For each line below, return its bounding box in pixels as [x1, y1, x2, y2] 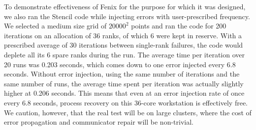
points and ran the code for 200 [131, 21, 226, 31]
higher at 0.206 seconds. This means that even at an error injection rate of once [4, 88, 245, 98]
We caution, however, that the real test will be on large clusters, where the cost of [4, 107, 252, 117]
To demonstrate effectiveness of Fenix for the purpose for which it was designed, [4, 1, 246, 11]
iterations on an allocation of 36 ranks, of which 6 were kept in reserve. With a [4, 30, 242, 40]
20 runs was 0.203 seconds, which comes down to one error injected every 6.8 [4, 59, 236, 69]
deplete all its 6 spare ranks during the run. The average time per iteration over [4, 49, 245, 59]
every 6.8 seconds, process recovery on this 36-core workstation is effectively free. [4, 97, 248, 107]
